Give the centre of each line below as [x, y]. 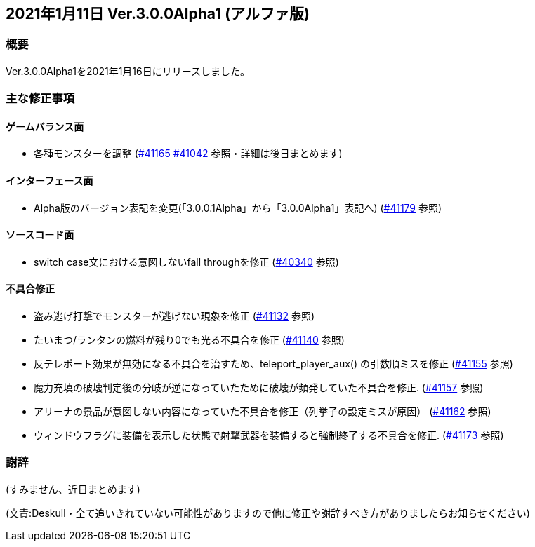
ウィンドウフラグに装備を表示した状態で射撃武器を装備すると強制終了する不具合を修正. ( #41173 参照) [269, 435]
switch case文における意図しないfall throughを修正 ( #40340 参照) [186, 262]
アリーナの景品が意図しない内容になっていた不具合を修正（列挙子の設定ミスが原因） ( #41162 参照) [263, 412]
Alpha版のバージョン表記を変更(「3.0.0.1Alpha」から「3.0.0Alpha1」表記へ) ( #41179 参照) [238, 208]
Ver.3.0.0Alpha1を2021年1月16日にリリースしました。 [128, 71]
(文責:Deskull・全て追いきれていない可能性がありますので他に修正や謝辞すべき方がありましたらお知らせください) [268, 513]
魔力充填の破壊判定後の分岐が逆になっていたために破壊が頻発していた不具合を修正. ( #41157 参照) [259, 388]
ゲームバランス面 [45, 126]
